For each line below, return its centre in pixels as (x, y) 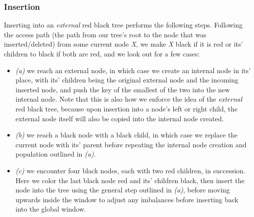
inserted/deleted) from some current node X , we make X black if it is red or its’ (124, 44)
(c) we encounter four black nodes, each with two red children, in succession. (130, 170)
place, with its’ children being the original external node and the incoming (127, 80)
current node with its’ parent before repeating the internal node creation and (131, 144)
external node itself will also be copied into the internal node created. (120, 118)
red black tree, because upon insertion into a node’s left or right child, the (127, 108)
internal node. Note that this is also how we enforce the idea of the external (129, 99)
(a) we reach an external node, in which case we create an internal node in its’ (133, 70)
